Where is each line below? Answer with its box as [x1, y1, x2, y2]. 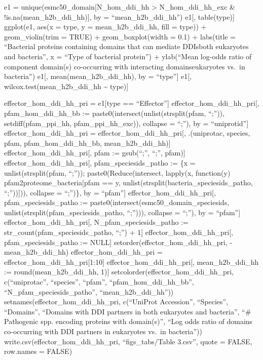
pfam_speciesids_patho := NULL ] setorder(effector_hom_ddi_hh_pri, [4, 236, 228, 247]
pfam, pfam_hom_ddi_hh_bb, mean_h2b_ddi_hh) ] [4, 137, 171, 148]
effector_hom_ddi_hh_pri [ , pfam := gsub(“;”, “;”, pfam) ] [4, 147, 185, 158]
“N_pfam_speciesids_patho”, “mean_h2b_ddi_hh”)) [4, 286, 174, 297]
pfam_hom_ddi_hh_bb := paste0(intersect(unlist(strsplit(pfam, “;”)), [4, 107, 224, 118]
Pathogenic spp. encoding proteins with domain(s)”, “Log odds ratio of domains [4, 316, 253, 327]
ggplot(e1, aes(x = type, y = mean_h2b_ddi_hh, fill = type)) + [4, 21, 207, 32]
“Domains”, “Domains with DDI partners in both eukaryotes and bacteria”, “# [4, 306, 251, 316]
